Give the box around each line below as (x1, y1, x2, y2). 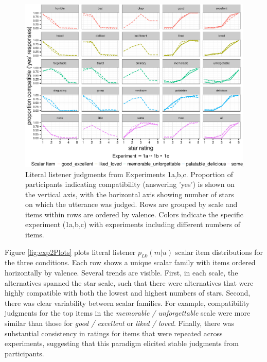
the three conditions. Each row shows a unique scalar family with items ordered (5, 257, 256, 268)
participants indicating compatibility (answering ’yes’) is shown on (25, 179, 235, 189)
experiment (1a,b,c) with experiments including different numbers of (25, 219, 240, 230)
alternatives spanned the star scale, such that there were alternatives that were (5, 277, 254, 288)
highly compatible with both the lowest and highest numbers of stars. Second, (5, 287, 251, 298)
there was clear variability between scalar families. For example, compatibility (5, 297, 250, 308)
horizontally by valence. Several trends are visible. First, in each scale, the (5, 267, 238, 278)
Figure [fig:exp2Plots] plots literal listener (5, 246, 136, 257)
